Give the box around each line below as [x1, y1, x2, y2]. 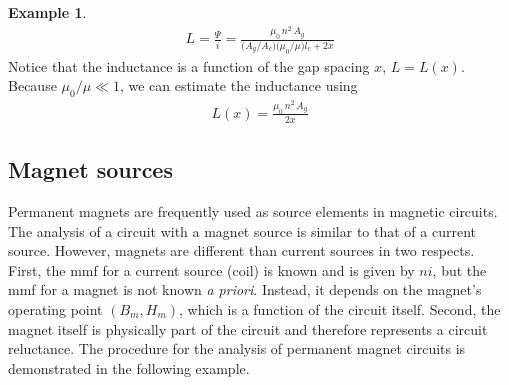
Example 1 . [8, 2, 87, 22]
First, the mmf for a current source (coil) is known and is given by [8, 259, 415, 280]
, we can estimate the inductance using [119, 75, 358, 96]
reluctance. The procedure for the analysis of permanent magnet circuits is [8, 338, 466, 359]
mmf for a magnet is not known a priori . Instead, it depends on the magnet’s [8, 279, 482, 300]
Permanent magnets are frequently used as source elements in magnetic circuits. [8, 200, 498, 221]
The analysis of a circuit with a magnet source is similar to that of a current [8, 220, 476, 241]
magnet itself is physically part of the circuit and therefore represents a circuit [8, 318, 488, 339]
